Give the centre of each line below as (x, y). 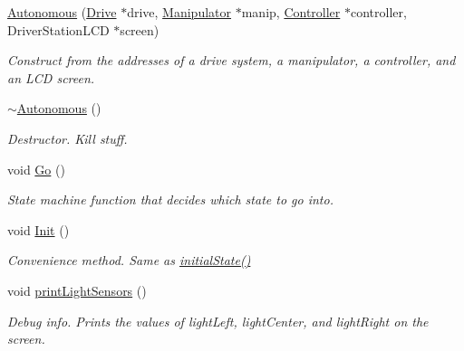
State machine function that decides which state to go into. (170, 199)
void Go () (36, 169)
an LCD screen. (51, 77)
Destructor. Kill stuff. (68, 138)
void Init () (39, 229)
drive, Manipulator (179, 12)
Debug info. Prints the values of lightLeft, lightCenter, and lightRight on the (218, 321)
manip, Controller (291, 12)
